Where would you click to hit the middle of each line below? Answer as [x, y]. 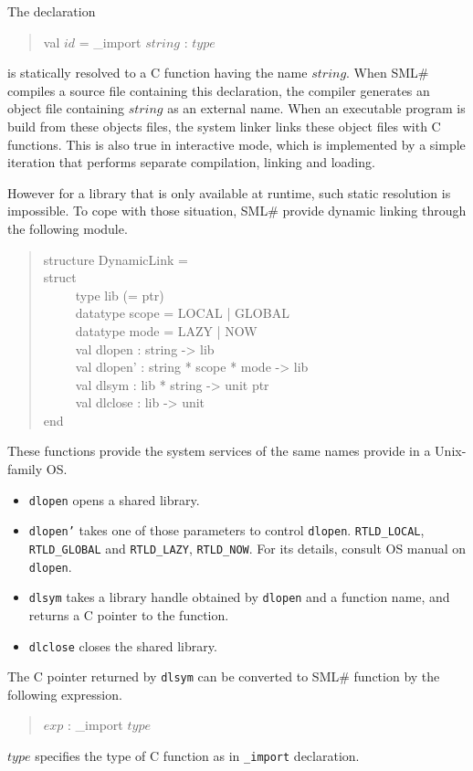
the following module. [68, 228]
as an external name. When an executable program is [316, 108]
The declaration [52, 11]
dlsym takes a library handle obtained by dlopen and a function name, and [239, 597]
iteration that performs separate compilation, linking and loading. [191, 162]
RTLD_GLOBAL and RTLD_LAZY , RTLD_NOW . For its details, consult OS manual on [247, 548]
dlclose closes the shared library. [123, 645]
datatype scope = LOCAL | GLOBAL [182, 313]
